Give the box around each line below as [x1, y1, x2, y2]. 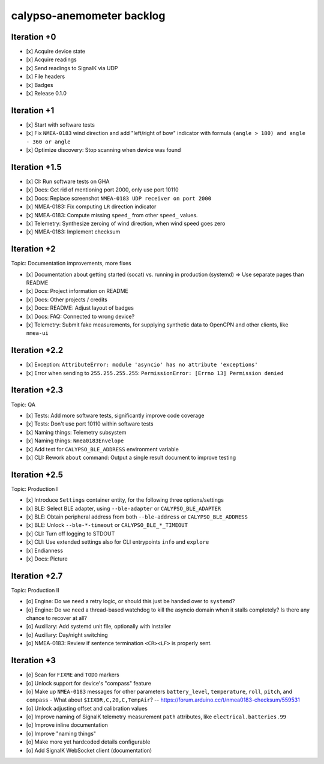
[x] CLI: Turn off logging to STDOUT [26, 530, 115, 537]
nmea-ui [26, 330, 49, 337]
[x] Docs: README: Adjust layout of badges [26, 304, 134, 311]
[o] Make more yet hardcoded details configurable [26, 738, 151, 745]
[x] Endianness [26, 547, 63, 554]
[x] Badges [26, 81, 53, 88]
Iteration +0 [11, 32, 56, 42]
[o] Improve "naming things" [26, 730, 96, 737]
